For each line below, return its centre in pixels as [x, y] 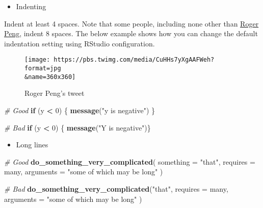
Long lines [32, 145]
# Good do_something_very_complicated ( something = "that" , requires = [130, 161]
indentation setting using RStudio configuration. [80, 43]
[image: [37, 60]
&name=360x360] [50, 77]
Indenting [31, 6]
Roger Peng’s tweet [55, 93]
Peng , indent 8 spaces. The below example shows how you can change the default [131, 33]
